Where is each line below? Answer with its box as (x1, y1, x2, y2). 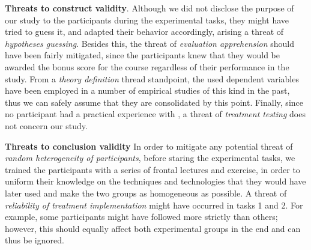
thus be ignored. (5, 234, 64, 246)
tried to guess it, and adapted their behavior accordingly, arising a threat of (5, 25, 284, 38)
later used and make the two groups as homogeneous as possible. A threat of (5, 186, 287, 199)
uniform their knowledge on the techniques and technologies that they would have (5, 175, 306, 187)
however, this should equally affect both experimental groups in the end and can (5, 222, 301, 234)
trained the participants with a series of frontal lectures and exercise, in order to (5, 163, 300, 175)
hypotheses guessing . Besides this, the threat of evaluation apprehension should (5, 37, 295, 49)
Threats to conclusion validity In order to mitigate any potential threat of (5, 139, 293, 152)
